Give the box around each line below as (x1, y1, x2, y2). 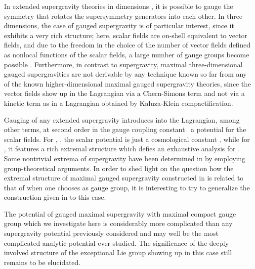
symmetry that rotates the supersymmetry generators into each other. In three (4, 10, 243, 21)
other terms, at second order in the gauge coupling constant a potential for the (4, 124, 246, 134)
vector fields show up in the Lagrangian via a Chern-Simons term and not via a (4, 88, 245, 98)
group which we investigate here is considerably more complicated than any (4, 218, 233, 228)
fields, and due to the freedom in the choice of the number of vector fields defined (4, 40, 251, 50)
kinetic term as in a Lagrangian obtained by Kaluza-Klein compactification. (4, 97, 233, 108)
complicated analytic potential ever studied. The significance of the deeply (4, 237, 229, 248)
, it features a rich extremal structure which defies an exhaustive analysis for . (4, 143, 240, 154)
